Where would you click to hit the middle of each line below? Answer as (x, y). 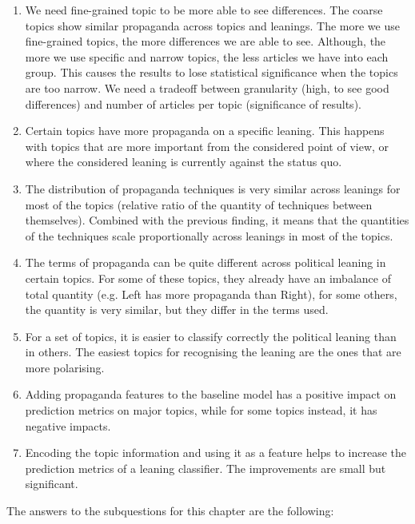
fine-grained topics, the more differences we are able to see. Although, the (206, 41)
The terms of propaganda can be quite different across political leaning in (206, 262)
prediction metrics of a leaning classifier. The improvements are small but (206, 468)
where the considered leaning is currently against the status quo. (184, 162)
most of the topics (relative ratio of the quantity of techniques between (199, 204)
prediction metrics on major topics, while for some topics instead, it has (201, 410)
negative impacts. (68, 425)
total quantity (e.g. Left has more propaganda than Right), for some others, (211, 294)
